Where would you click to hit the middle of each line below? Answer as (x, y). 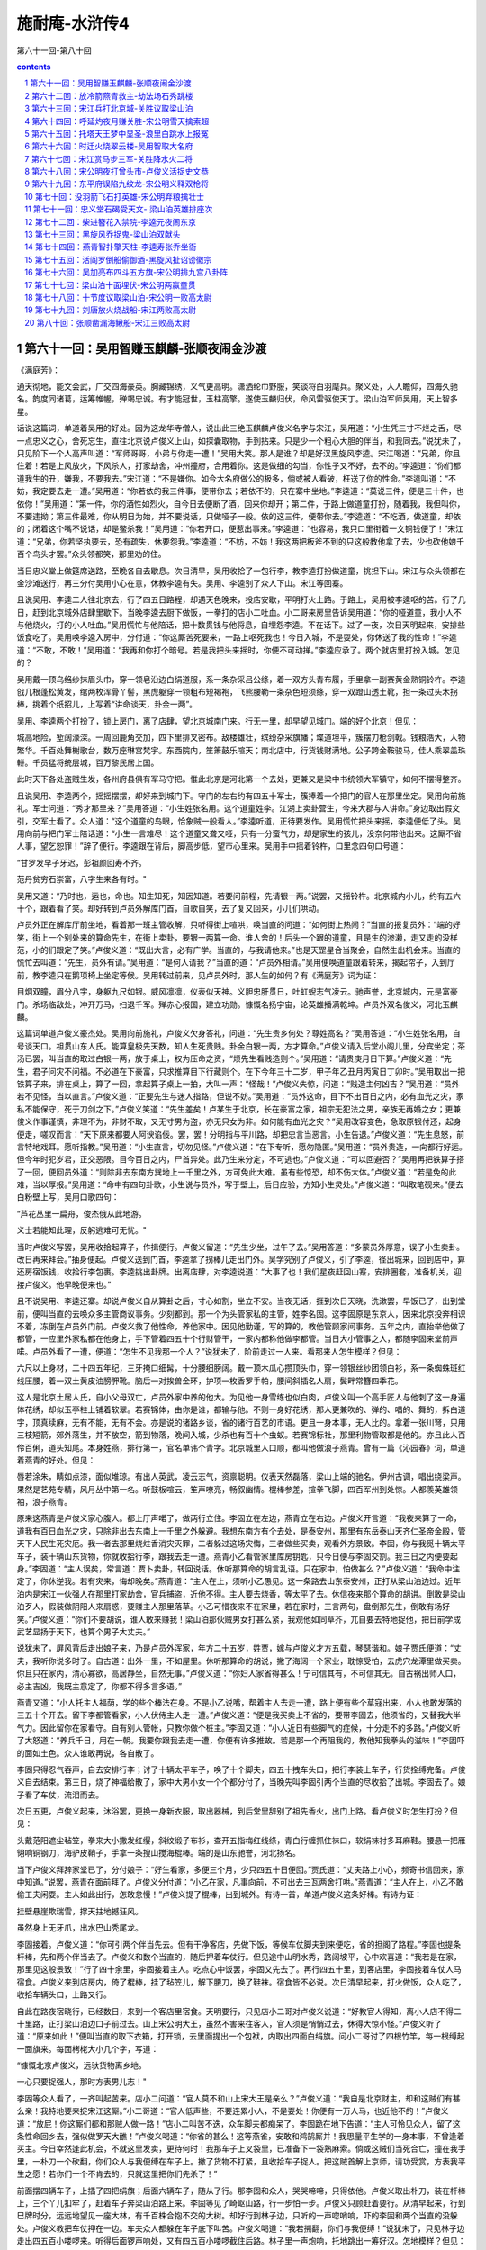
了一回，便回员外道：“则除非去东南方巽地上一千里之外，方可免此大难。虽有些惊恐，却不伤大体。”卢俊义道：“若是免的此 (237, 1172)
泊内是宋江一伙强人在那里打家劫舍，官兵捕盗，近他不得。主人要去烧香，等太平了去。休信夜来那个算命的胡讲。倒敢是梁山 (241, 1594)
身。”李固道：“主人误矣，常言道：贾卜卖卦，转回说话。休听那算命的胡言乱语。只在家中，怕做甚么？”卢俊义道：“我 (226, 1569)
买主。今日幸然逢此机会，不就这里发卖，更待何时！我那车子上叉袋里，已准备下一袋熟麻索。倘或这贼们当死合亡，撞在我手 (241, 2149)
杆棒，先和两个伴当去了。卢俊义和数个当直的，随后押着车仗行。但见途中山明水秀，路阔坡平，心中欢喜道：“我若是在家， (239, 1957)
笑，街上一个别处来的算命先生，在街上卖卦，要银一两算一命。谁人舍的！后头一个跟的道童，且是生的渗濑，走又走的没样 (237, 937)
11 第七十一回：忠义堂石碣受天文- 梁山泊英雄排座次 (119, 209)
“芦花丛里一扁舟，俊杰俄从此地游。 (82, 1213)
